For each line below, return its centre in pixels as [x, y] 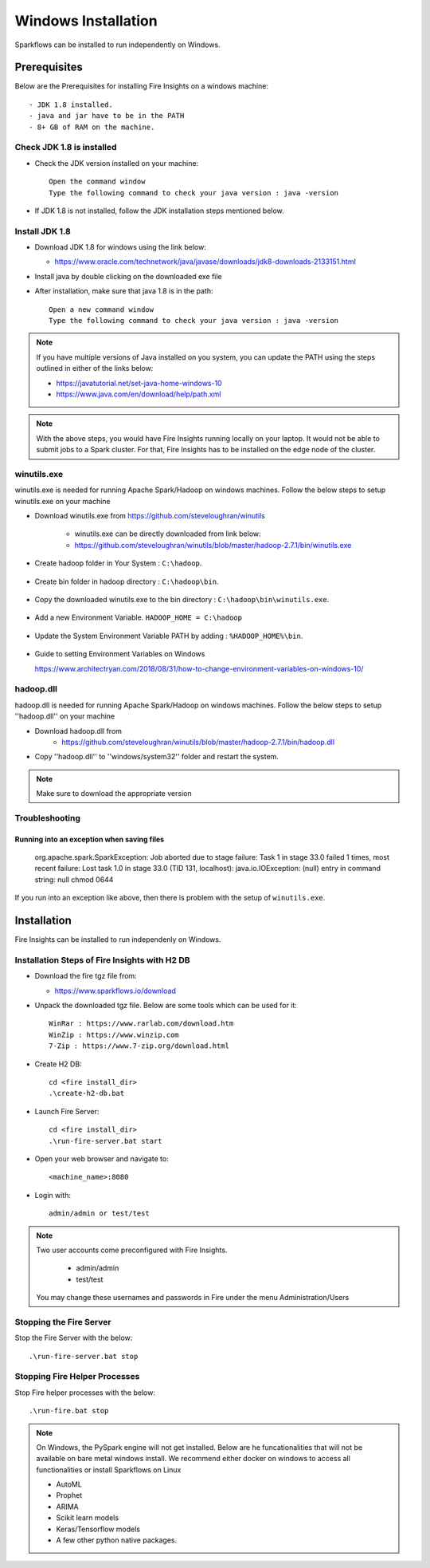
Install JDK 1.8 [43, 231]
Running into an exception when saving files [90, 839]
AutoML [69, 1484]
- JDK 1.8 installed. [71, 104]
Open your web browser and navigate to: [102, 1158]
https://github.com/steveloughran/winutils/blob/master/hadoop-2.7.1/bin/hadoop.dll [198, 742]
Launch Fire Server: [67, 1111]
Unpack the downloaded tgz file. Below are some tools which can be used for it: [166, 1006]
